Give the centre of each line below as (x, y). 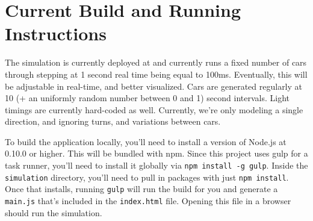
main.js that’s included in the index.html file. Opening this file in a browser (148, 201)
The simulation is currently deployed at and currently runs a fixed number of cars (156, 62)
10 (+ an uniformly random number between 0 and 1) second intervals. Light (147, 98)
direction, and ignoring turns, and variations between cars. (113, 121)
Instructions (56, 33)
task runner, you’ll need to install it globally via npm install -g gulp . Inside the (156, 165)
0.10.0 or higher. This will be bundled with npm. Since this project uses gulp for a (156, 153)
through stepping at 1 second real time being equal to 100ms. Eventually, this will (156, 74)
